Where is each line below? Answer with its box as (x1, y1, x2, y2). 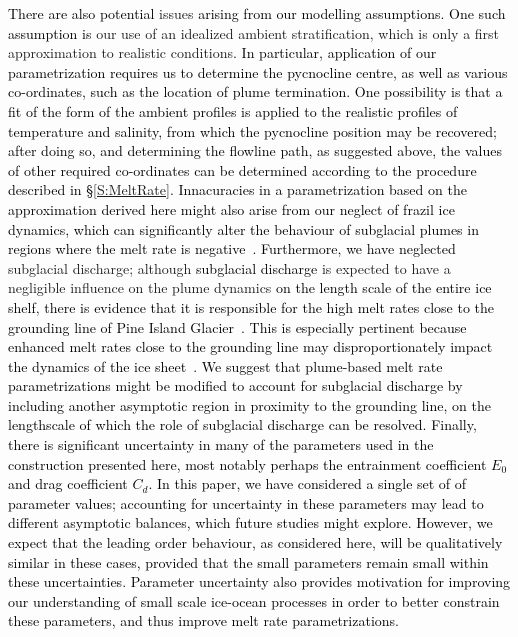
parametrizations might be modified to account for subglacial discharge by (8, 375, 463, 396)
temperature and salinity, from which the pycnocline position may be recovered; (8, 120, 497, 141)
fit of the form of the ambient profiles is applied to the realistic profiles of (8, 100, 458, 121)
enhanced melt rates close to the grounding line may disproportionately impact (8, 336, 493, 357)
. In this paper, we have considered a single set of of (148, 473, 467, 494)
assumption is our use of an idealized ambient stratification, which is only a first (8, 22, 500, 43)
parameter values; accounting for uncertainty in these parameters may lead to (8, 492, 484, 513)
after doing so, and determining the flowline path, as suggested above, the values (8, 140, 502, 161)
